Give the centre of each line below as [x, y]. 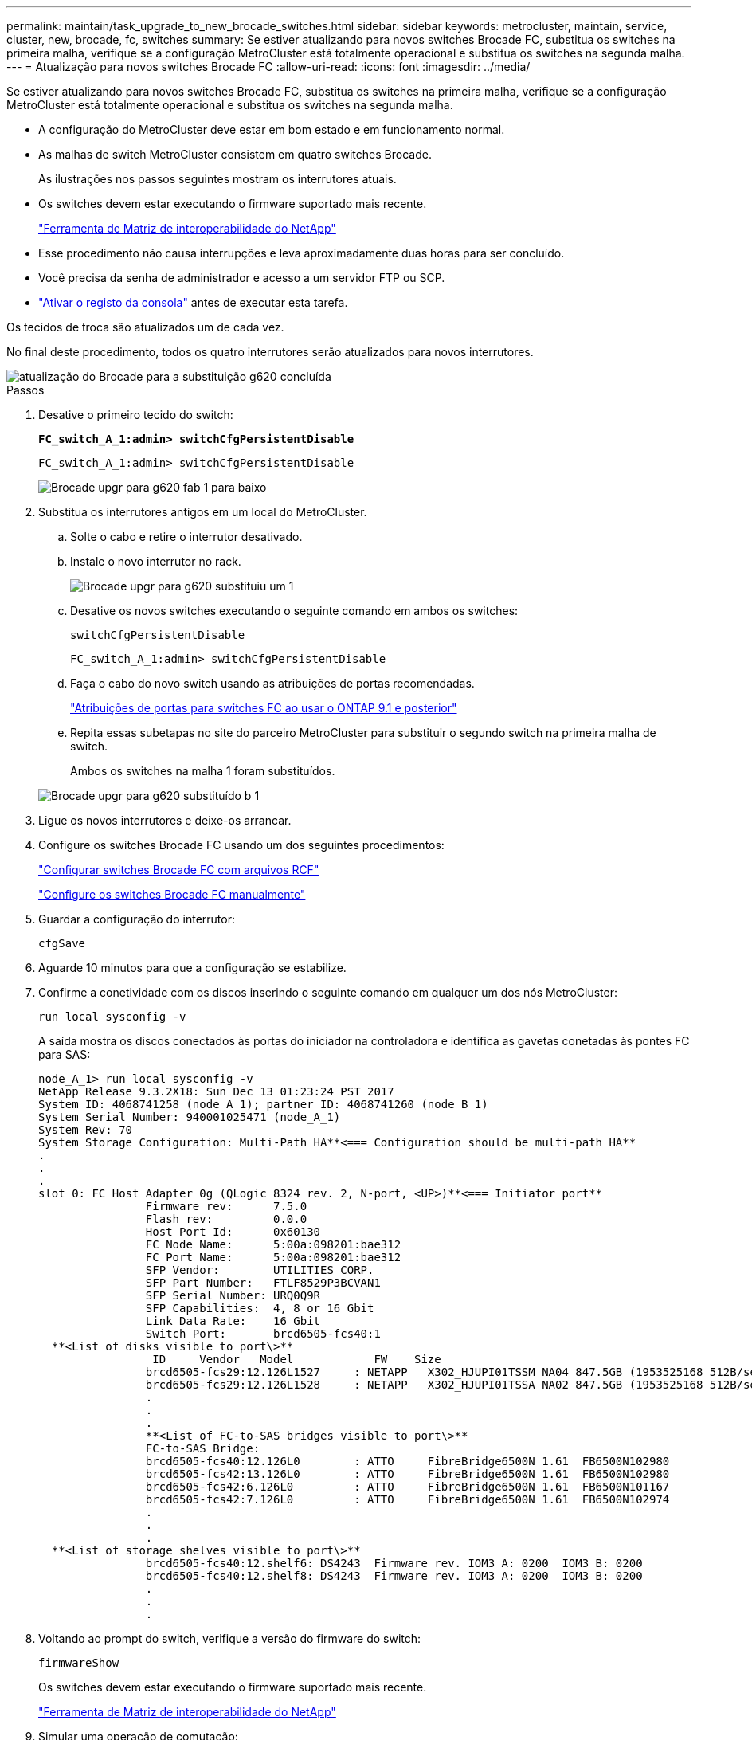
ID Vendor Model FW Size [297, 1359]
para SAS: [65, 1054]
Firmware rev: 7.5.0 [226, 1206]
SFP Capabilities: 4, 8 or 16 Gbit [260, 1308]
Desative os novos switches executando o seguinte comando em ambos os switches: [294, 611]
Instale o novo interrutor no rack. [156, 561]
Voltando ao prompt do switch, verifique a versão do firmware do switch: [230, 1638]
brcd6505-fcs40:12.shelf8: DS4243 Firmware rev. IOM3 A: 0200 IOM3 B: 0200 [394, 1576]
